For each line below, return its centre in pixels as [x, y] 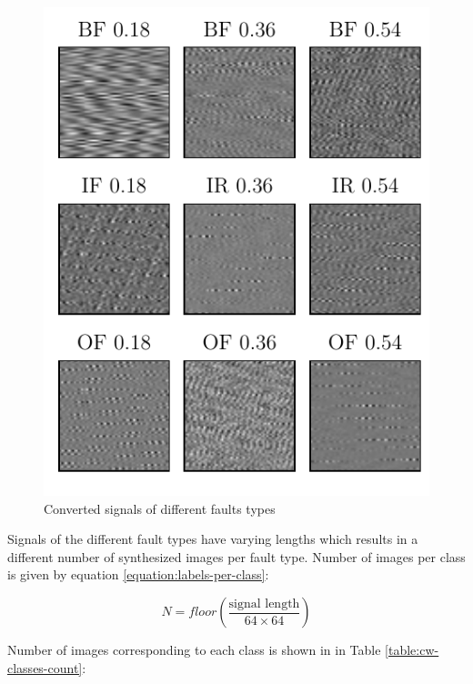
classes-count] [45, 667]
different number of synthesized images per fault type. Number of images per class [236, 556]
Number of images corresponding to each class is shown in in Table [194, 650]
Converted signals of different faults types [160, 508]
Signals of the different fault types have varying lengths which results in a [213, 539]
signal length [264, 604]
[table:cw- [412, 650]
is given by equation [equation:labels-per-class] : [138, 574]
